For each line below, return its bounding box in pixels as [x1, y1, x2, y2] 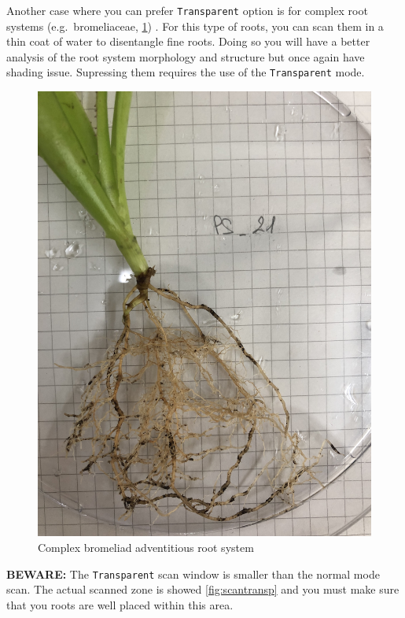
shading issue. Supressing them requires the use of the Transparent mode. [6, 64, 365, 80]
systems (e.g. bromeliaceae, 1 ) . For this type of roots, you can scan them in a [6, 17, 384, 34]
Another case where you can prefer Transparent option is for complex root [6, 2, 368, 18]
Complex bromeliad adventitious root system [38, 539, 254, 556]
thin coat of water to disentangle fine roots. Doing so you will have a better [6, 33, 370, 50]
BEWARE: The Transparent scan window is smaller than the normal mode [6, 565, 380, 582]
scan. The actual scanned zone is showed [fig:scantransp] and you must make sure [6, 581, 399, 598]
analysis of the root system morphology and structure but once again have [6, 48, 365, 65]
